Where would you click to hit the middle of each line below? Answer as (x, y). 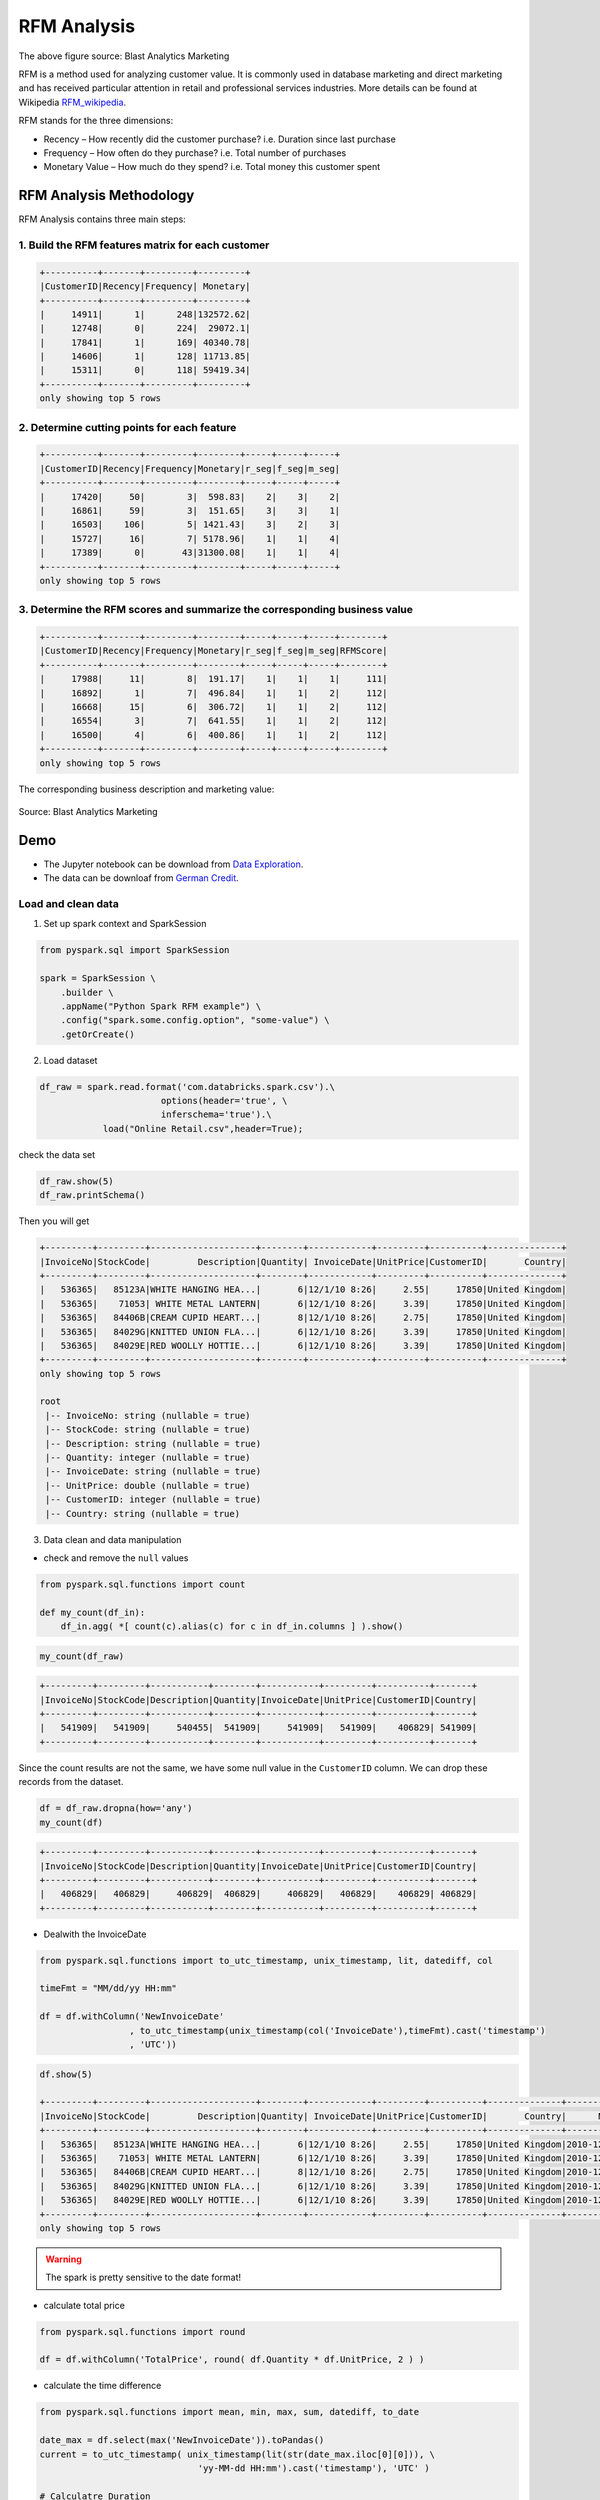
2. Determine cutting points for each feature (127, 427)
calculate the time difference (102, 2386)
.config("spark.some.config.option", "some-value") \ (195, 1020)
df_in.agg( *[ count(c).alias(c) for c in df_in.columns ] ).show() (232, 1626)
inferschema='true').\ (216, 1114)
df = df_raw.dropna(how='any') (116, 1808)
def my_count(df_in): (92, 1612)
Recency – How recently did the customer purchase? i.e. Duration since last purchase (220, 139)
